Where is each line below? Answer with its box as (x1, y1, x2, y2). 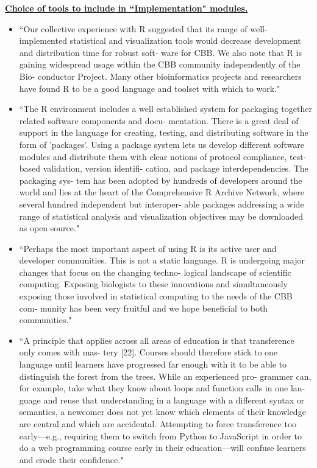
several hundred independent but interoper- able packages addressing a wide (19, 197, 304, 210)
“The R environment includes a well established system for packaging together (19, 102, 312, 115)
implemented (19, 34, 67, 47)
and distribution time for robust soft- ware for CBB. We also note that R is (19, 46, 302, 58)
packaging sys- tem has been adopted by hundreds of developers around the (19, 173, 302, 186)
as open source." (19, 222, 80, 234)
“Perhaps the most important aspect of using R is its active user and (19, 242, 277, 254)
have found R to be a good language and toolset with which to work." (19, 82, 280, 94)
